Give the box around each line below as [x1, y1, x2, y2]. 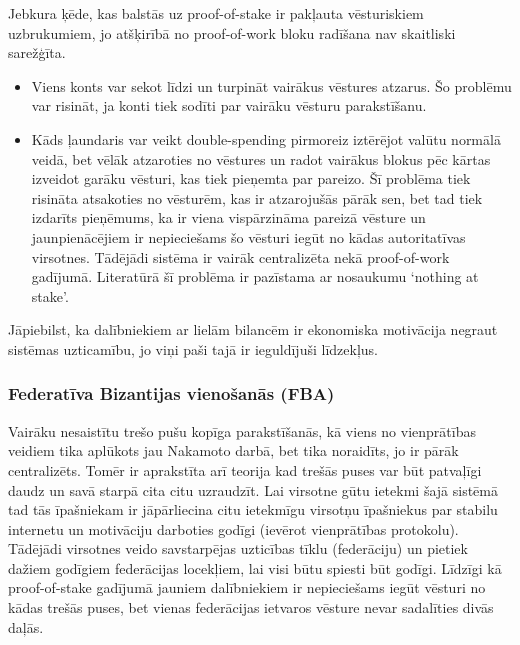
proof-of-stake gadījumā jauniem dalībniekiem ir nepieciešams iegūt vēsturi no [8, 577, 486, 598]
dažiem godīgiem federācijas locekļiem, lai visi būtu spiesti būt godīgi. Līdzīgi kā [8, 557, 502, 578]
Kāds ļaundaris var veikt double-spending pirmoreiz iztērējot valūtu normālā [31, 128, 501, 149]
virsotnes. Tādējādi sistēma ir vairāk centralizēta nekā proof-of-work [31, 246, 450, 267]
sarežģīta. [8, 42, 66, 63]
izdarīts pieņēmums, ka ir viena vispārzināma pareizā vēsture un [31, 207, 426, 228]
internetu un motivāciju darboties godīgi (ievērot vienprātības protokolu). [8, 518, 459, 539]
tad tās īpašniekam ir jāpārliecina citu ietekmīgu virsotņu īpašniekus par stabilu [8, 499, 498, 520]
